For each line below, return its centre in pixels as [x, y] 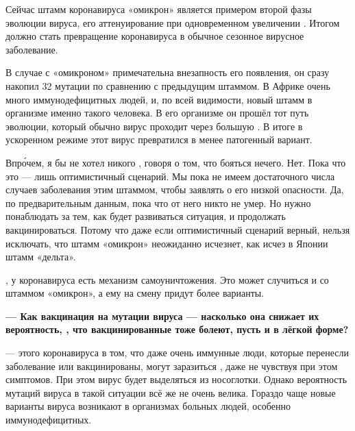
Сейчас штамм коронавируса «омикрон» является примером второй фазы [159, 9]
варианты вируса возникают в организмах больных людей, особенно [148, 406]
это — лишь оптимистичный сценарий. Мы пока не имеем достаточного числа [170, 176]
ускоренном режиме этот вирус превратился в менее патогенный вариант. [159, 139]
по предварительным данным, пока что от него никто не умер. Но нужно [158, 202]
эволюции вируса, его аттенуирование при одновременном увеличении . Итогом [173, 22]
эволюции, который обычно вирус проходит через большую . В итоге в [154, 126]
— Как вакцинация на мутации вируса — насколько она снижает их [162, 316]
